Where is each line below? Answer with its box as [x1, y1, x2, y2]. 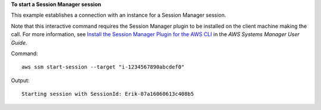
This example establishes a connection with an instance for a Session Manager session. [11, 12, 226, 19]
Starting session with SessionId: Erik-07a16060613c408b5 [21, 90, 194, 98]
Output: [11, 77, 30, 84]
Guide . [11, 39, 27, 46]
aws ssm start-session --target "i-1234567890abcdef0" [21, 64, 185, 70]
